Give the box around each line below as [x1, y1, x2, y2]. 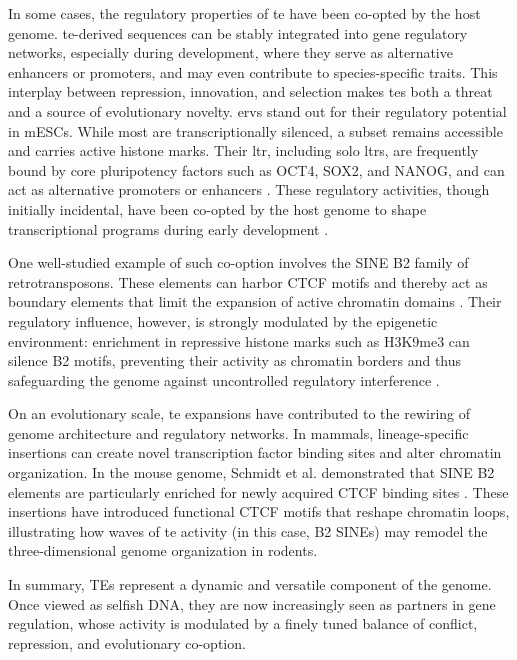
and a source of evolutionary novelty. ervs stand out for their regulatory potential [8, 100, 507, 121]
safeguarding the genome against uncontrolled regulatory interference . [8, 369, 440, 390]
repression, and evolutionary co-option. [8, 632, 246, 653]
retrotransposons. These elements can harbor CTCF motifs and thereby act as [8, 271, 488, 292]
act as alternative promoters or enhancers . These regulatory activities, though [8, 179, 490, 200]
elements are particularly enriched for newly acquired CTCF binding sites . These [8, 481, 509, 502]
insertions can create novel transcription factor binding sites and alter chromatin [8, 442, 502, 463]
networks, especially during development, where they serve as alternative [8, 42, 453, 63]
